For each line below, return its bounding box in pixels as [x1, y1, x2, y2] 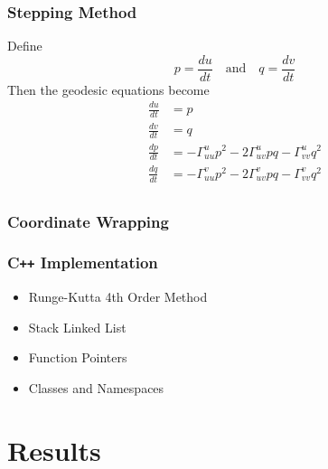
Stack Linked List [28, 317, 127, 336]
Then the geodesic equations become [7, 80, 210, 98]
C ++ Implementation [7, 251, 158, 274]
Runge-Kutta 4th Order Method [28, 287, 208, 306]
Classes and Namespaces [28, 379, 164, 397]
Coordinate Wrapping [7, 210, 169, 232]
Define [7, 36, 42, 55]
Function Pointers [28, 348, 127, 367]
